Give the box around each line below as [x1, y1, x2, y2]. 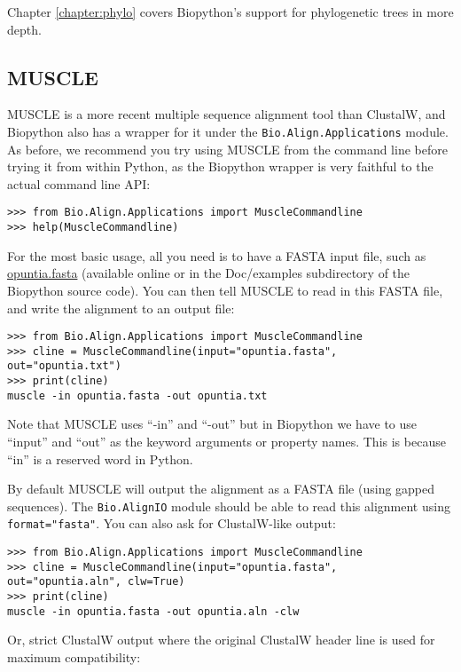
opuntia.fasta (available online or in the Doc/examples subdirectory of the [7, 264, 410, 282]
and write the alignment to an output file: [7, 298, 235, 317]
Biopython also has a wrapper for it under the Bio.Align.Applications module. [7, 122, 449, 140]
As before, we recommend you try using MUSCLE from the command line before [7, 139, 448, 158]
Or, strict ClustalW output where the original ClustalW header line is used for [7, 630, 435, 649]
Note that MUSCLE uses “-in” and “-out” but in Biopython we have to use [7, 415, 418, 433]
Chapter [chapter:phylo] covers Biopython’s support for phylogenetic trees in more [7, 3, 454, 20]
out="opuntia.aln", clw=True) [7, 575, 185, 589]
